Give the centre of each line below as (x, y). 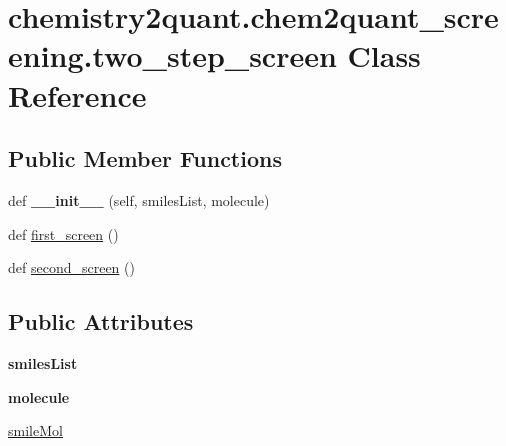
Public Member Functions (145, 158)
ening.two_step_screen (172, 55)
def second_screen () (71, 267)
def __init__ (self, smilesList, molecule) (139, 199)
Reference (77, 94)
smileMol (35, 430)
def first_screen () (63, 233)
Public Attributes (101, 321)
